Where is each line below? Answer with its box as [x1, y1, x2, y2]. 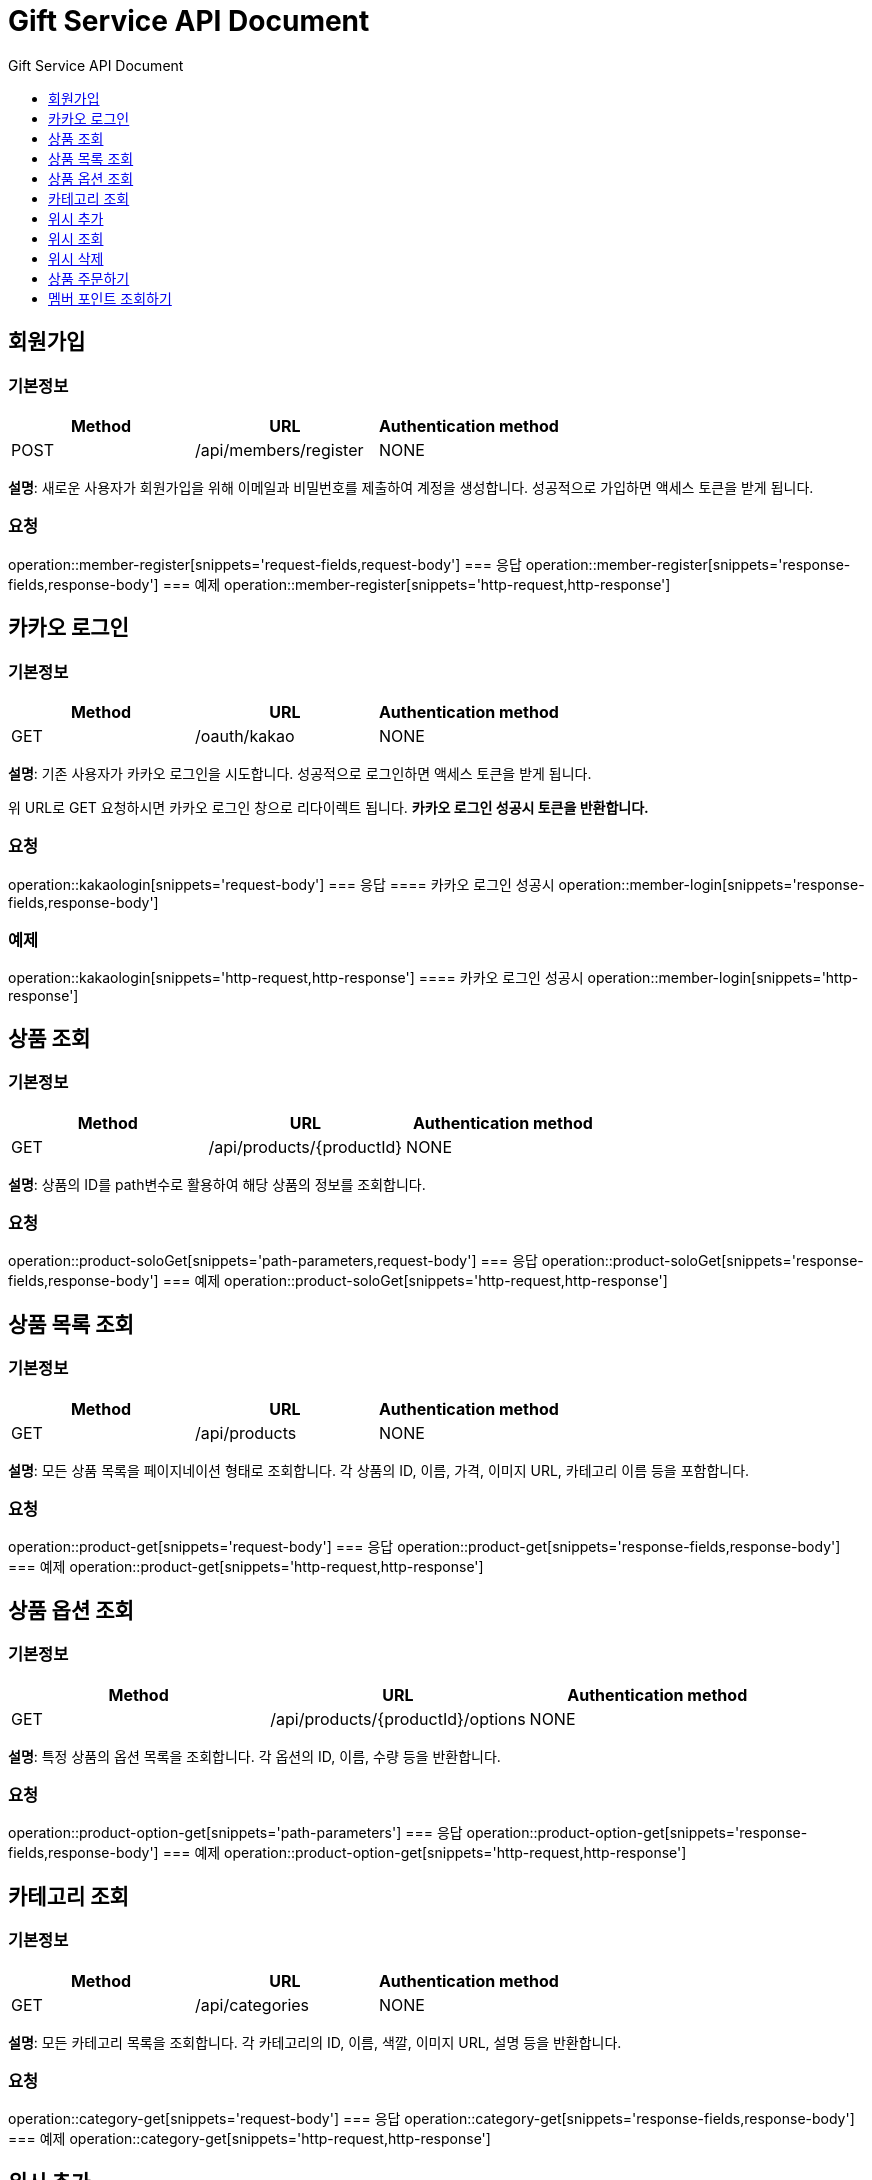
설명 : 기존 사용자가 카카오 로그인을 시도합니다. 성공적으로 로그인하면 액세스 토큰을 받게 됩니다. [8, 764, 592, 782]
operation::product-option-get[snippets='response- [466, 1824, 808, 1842]
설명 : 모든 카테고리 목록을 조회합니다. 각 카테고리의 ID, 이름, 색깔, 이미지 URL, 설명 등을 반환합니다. [8, 2033, 622, 2051]
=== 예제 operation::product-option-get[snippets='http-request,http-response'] [162, 1844, 687, 1862]
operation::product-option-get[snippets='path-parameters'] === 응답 [8, 1824, 463, 1842]
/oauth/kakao [194, 725, 295, 746]
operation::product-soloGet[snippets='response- [541, 1252, 864, 1270]
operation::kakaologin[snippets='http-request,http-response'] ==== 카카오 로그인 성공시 [8, 969, 584, 987]
